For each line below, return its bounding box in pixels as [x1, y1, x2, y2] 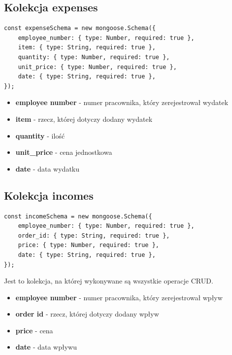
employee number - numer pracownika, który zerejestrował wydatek [15, 97, 229, 107]
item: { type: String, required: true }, [18, 44, 156, 51]
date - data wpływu [15, 342, 77, 352]
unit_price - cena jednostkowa [15, 147, 112, 157]
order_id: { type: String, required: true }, [18, 232, 170, 239]
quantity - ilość [15, 130, 65, 141]
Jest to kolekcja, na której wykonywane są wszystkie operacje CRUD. [4, 276, 213, 286]
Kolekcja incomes [4, 187, 94, 203]
